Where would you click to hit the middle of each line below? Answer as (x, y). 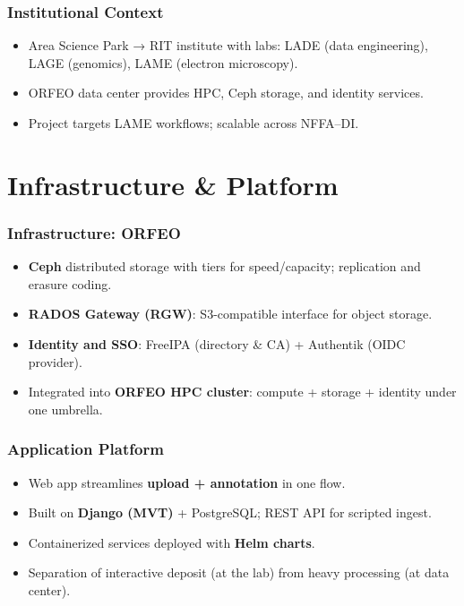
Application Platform (86, 449)
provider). (55, 361)
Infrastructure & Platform (173, 184)
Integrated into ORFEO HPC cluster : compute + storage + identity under (242, 392)
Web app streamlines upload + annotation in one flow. (187, 482)
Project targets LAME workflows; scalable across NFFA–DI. (193, 123)
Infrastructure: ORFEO (94, 232)
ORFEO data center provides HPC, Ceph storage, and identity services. (226, 93)
